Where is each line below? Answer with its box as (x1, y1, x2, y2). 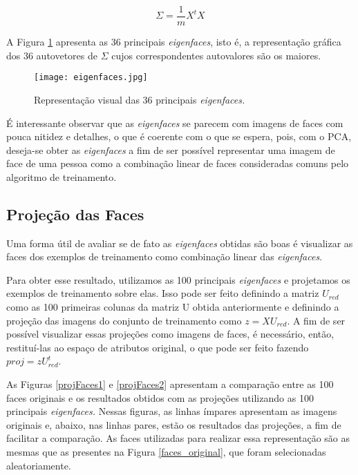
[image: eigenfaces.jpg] (34, 72, 148, 83)
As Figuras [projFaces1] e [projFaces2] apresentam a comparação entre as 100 (6, 377, 334, 391)
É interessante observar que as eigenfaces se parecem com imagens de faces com (6, 115, 343, 130)
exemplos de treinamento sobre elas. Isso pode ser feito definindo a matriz (6, 286, 319, 300)
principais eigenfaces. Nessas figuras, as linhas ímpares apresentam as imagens (6, 404, 337, 418)
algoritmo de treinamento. (6, 169, 117, 184)
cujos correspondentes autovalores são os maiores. (111, 48, 321, 62)
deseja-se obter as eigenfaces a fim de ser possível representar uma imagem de (6, 142, 335, 157)
